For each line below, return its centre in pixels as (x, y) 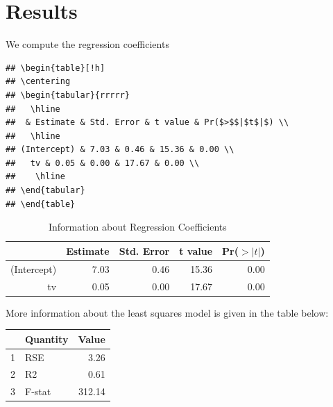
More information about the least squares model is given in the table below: (167, 312)
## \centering (38, 82)
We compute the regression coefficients (87, 44)
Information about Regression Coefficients (137, 227)
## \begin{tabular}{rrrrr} (68, 95)
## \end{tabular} (45, 191)
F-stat (38, 391)
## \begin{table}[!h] (55, 68)
